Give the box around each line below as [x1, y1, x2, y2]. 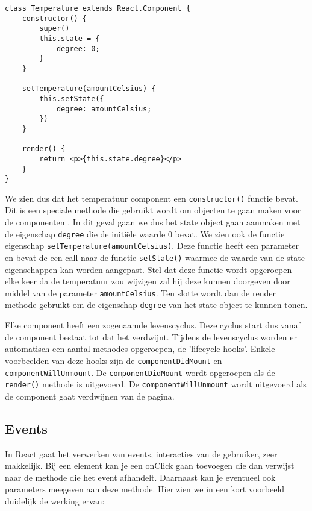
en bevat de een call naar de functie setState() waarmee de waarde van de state [5, 251, 305, 263]
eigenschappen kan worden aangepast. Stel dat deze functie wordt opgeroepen [5, 263, 292, 275]
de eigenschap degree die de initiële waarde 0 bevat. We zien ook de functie [5, 227, 285, 240]
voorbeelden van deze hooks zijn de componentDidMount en [5, 354, 222, 366]
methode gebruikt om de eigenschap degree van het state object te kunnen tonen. [5, 298, 308, 311]
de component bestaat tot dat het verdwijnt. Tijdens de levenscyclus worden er [5, 330, 297, 343]
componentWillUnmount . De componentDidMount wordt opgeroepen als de [5, 366, 275, 378]
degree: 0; [56, 44, 100, 53]
